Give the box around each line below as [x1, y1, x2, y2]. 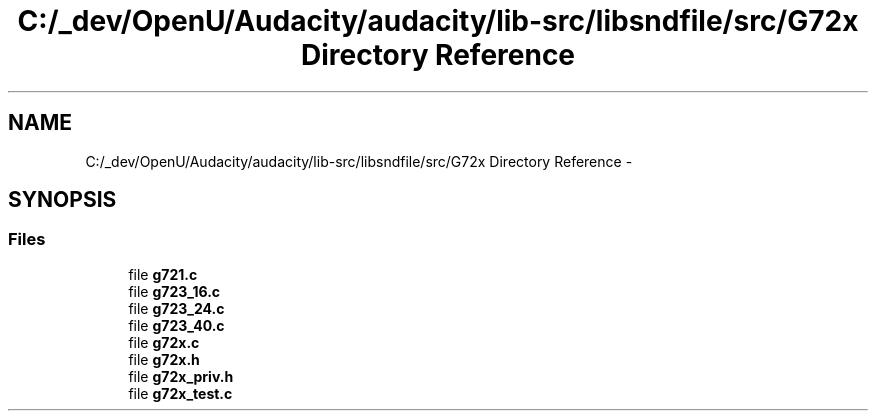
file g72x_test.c [128, 384, 233, 402]
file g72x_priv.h [128, 367, 234, 385]
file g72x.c [128, 333, 200, 351]
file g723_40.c [128, 316, 225, 334]
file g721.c [128, 265, 198, 283]
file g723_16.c [128, 282, 221, 300]
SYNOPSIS [8, 187, 117, 213]
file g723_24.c [128, 299, 225, 317]
